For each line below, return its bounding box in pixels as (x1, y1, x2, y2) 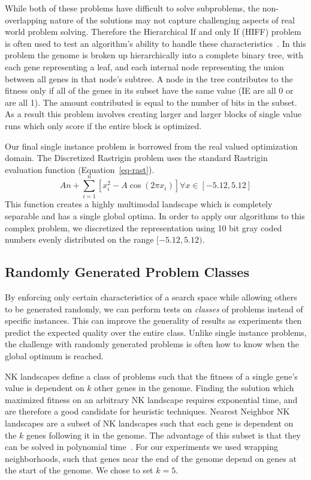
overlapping (5, 13, 47, 26)
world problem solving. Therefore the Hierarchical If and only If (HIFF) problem (5, 25, 301, 38)
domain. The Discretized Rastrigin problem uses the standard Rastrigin (5, 151, 268, 164)
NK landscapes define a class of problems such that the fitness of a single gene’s (5, 369, 298, 382)
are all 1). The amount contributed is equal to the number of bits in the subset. (5, 96, 297, 108)
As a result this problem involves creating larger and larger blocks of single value (5, 108, 301, 120)
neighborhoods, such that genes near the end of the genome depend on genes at (5, 452, 297, 464)
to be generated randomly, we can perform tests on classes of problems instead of (5, 302, 303, 315)
